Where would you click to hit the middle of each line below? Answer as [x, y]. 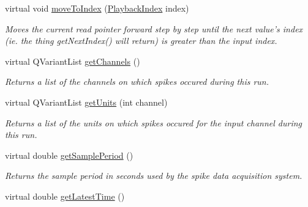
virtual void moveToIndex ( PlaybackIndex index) [97, 8]
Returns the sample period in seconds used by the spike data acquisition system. [154, 176]
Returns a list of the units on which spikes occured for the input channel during [154, 122]
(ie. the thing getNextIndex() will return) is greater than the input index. [141, 41]
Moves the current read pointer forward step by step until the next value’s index [154, 28]
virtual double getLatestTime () [65, 196]
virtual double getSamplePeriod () [69, 155]
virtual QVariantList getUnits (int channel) [86, 102]
